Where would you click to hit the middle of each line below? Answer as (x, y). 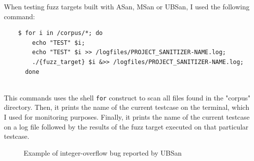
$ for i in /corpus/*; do (60, 33)
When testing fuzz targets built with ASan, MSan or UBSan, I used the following (127, 6)
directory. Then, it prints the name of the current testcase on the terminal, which (127, 107)
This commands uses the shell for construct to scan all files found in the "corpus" (127, 97)
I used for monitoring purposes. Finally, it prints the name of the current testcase (127, 117)
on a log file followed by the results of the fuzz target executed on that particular (126, 126)
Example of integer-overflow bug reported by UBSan (103, 152)
